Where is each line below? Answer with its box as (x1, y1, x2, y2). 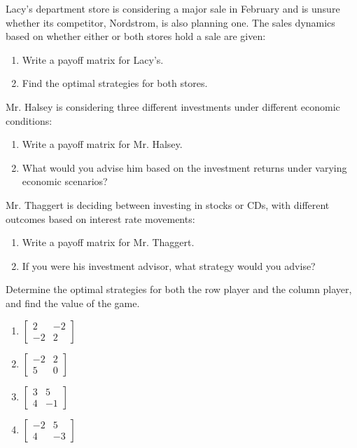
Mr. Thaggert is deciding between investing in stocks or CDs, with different (6, 197, 330, 212)
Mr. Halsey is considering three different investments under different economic (6, 99, 340, 114)
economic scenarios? (22, 174, 108, 189)
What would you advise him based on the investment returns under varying (22, 160, 347, 175)
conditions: (6, 113, 52, 128)
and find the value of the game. (6, 295, 140, 310)
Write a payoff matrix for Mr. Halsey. (22, 137, 183, 151)
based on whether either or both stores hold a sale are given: (6, 29, 266, 43)
